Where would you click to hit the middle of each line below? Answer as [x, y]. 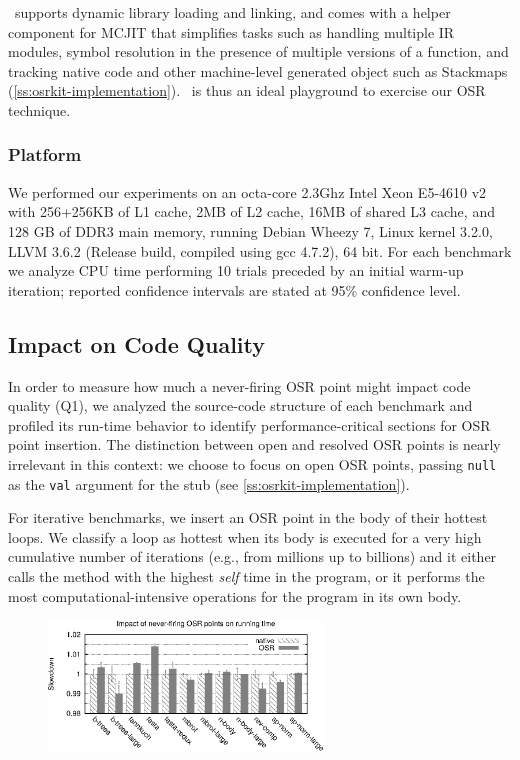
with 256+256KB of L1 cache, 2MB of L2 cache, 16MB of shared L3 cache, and [251, 211]
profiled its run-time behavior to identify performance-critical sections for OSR [249, 424]
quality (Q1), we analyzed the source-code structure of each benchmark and [240, 405]
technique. [39, 109]
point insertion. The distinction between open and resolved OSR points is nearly [254, 444]
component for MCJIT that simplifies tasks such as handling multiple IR [231, 31]
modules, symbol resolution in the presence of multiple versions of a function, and [258, 51]
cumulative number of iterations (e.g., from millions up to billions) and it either [252, 556]
